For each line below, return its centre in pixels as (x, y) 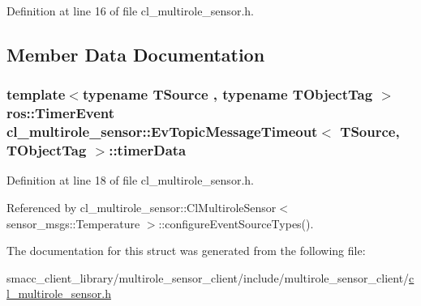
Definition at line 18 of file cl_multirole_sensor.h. (130, 180)
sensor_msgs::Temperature (73, 223)
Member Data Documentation (136, 54)
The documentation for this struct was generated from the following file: (186, 251)
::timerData (148, 150)
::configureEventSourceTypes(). (236, 223)
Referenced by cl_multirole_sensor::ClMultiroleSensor (142, 207)
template (36, 94)
